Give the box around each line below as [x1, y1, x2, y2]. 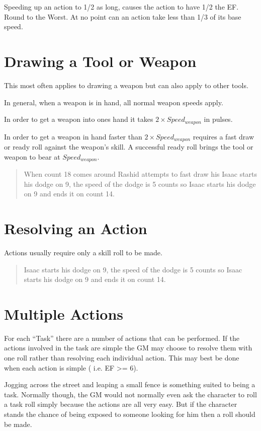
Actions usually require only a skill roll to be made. [4, 247, 162, 257]
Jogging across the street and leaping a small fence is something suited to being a [4, 379, 255, 390]
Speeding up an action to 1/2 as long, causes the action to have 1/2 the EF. [4, 2, 239, 12]
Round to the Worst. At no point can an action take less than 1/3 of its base [4, 11, 241, 22]
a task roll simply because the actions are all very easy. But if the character [4, 399, 237, 409]
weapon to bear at [4, 151, 60, 162]
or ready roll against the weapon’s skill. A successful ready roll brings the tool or [4, 141, 253, 152]
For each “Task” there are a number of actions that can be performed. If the [4, 332, 240, 343]
